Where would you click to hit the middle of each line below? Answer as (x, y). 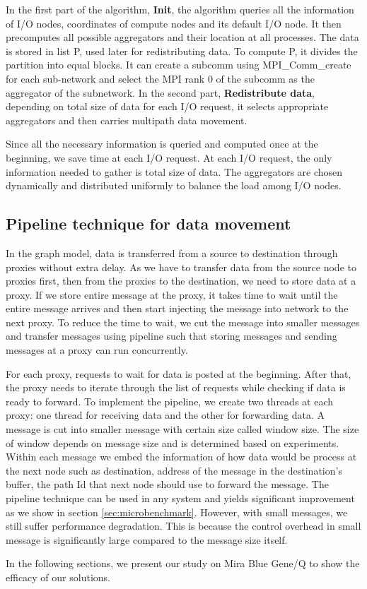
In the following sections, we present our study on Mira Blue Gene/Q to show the (183, 563)
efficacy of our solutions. (58, 577)
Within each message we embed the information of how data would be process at (181, 457)
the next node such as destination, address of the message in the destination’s (174, 470)
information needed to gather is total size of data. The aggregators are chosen (174, 171)
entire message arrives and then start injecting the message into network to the (177, 308)
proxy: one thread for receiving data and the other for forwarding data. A (165, 415)
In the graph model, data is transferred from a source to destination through (172, 252)
